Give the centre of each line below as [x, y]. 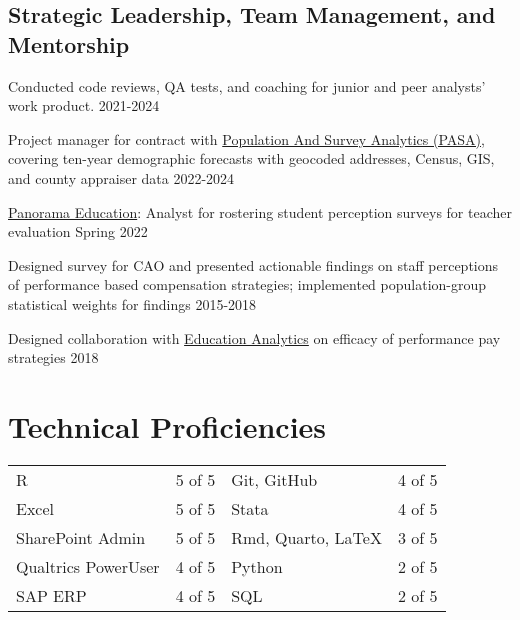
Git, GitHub [274, 479]
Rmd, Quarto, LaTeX [306, 537]
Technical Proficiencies [167, 425]
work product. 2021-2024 [84, 105]
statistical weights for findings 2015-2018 [132, 303]
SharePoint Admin [81, 537]
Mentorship [69, 43]
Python [257, 566]
